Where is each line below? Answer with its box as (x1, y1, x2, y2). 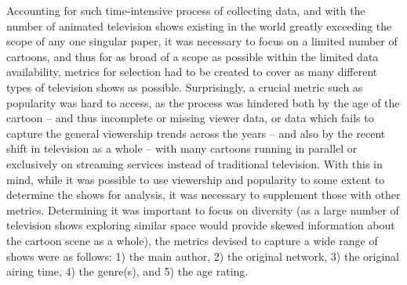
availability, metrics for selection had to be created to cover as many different (6, 63, 378, 80)
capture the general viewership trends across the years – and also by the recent (6, 124, 386, 141)
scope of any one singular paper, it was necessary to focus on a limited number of (6, 33, 398, 49)
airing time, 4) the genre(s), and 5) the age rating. (6, 263, 249, 280)
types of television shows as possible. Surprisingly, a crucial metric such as (6, 78, 363, 95)
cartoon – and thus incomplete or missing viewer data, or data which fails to (6, 110, 374, 126)
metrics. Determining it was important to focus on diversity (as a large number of (6, 201, 399, 218)
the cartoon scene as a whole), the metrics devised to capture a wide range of (6, 232, 378, 248)
